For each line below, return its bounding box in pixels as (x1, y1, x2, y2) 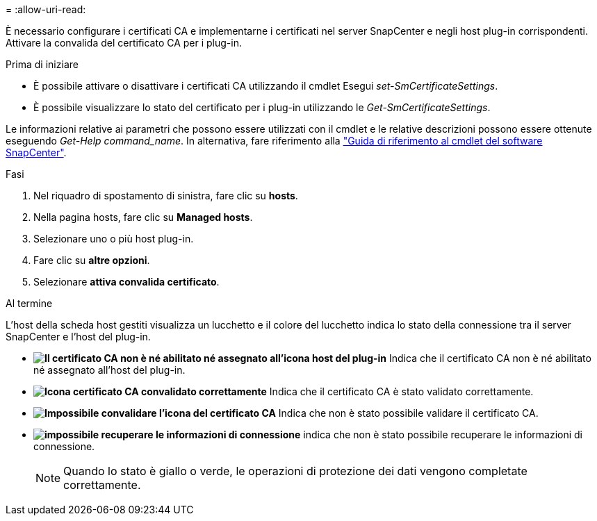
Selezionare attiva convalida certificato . (33, 276, 220, 288)
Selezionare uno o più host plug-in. (33, 233, 194, 245)
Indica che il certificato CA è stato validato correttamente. (269, 386, 534, 397)
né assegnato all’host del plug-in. (33, 364, 186, 376)
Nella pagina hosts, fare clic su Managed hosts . (33, 211, 253, 223)
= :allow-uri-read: (6, 3, 86, 15)
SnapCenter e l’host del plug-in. (6, 331, 151, 342)
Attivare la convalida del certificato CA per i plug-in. (6, 37, 243, 49)
